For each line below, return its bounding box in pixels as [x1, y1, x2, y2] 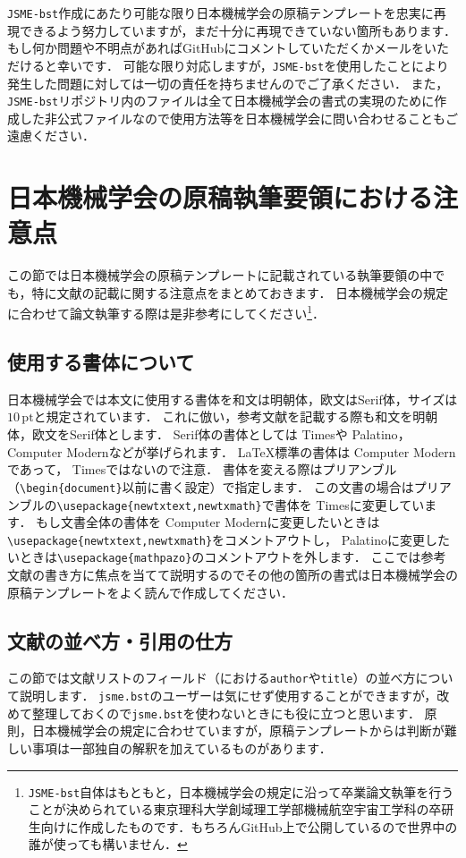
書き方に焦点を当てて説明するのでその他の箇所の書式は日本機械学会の [44, 565, 458, 584]
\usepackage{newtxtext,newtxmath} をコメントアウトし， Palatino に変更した [7, 530, 450, 548]
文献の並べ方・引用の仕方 [7, 626, 233, 654]
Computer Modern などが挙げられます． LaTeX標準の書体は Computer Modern [7, 442, 456, 461]
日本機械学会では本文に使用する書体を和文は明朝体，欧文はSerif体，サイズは [7, 389, 458, 408]
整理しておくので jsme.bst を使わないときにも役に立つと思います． [31, 703, 420, 722]
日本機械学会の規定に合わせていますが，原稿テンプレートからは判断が [31, 721, 445, 740]
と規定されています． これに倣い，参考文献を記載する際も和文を [33, 407, 413, 426]
